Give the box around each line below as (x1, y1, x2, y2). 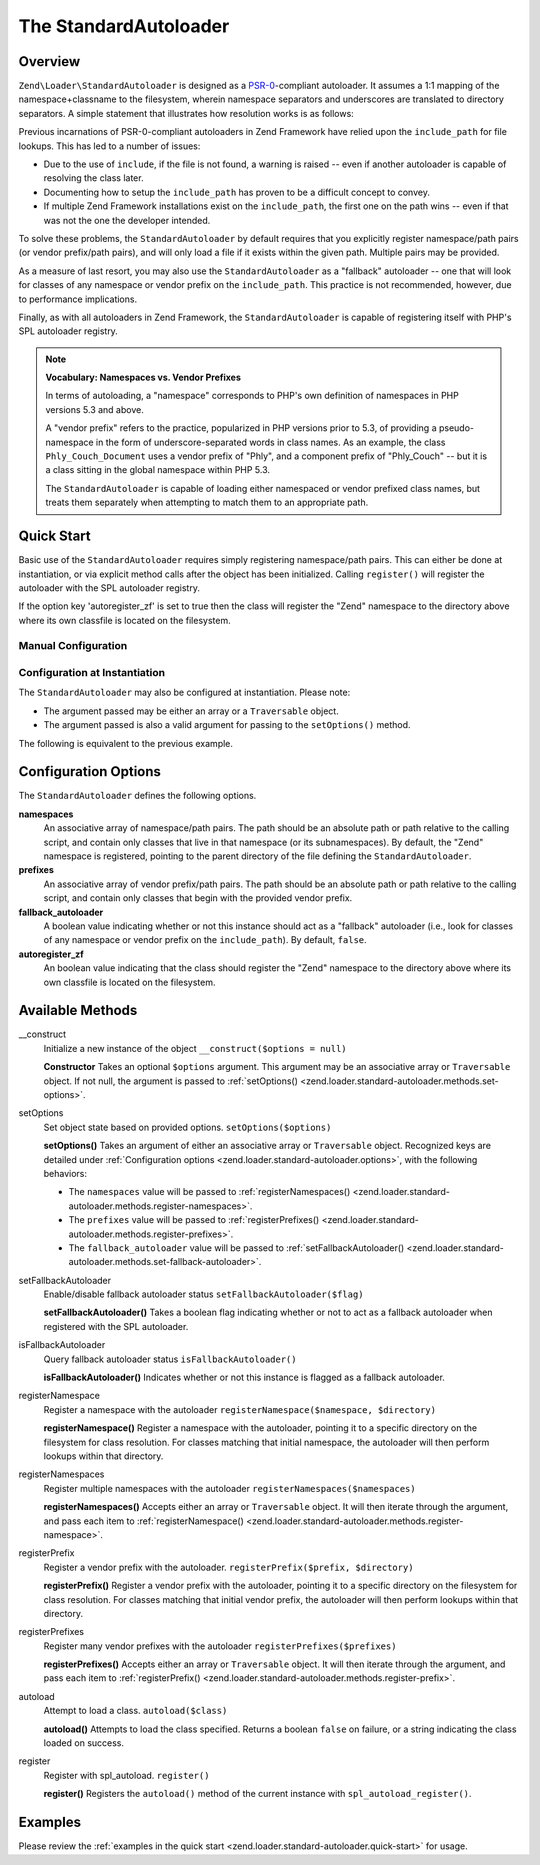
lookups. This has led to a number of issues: (18, 140, 201, 152)
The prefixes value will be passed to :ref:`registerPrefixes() (68, 1214, 320, 1226)
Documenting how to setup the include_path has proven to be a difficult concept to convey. (43, 186, 430, 198)
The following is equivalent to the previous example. (18, 737, 234, 749)
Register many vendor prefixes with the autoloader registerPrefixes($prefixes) (43, 1640, 397, 1652)
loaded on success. (43, 1737, 125, 1749)
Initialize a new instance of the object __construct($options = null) (43, 1042, 347, 1054)
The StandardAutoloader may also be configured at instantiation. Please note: (18, 686, 351, 699)
